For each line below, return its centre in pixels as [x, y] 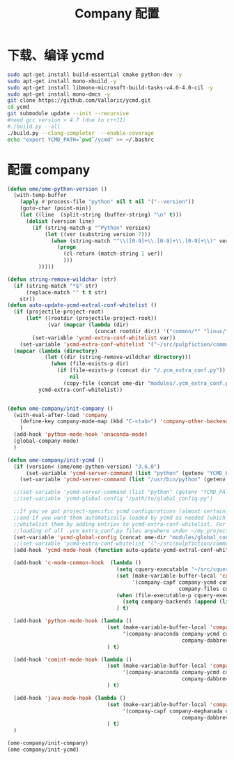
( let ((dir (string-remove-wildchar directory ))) [118, 357]
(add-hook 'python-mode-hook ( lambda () [73, 621]
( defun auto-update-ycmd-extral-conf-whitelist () [82, 305]
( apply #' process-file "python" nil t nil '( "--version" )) [107, 202]
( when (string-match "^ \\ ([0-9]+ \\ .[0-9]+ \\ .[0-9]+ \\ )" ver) [141, 241]
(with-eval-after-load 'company [61, 415]
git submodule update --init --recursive [68, 114]
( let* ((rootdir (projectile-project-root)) [91, 319]
